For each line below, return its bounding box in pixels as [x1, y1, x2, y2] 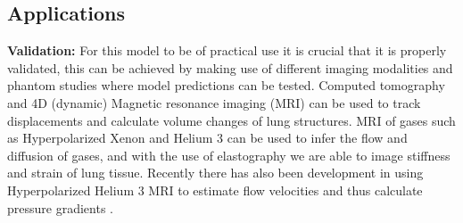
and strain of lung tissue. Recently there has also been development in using [7, 163, 424, 182]
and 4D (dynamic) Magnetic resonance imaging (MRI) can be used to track [7, 93, 421, 111]
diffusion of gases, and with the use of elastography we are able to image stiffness [7, 145, 451, 164]
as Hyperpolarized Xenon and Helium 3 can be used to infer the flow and [7, 128, 408, 147]
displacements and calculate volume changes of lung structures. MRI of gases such [7, 111, 456, 129]
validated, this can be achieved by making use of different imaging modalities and [7, 58, 453, 77]
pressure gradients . [7, 198, 113, 217]
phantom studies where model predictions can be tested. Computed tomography [7, 76, 445, 95]
